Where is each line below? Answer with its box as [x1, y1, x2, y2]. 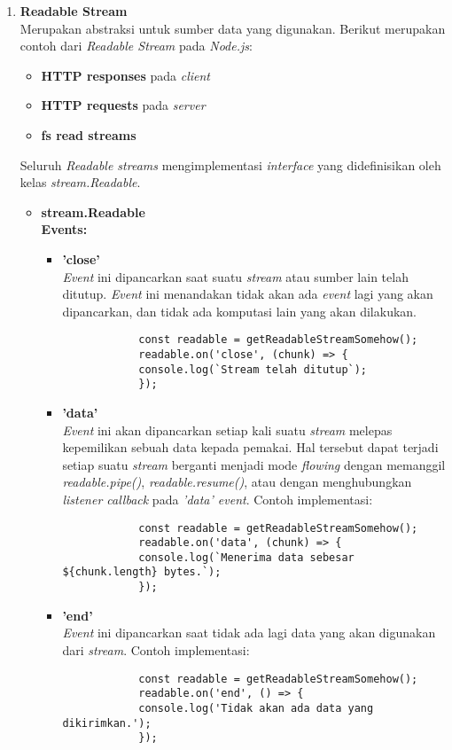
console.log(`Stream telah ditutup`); [138, 363, 368, 376]
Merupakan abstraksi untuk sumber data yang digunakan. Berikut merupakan [19, 19, 446, 37]
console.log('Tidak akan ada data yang [138, 701, 374, 715]
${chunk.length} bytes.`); [62, 566, 222, 579]
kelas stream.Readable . [19, 173, 141, 191]
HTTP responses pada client [41, 66, 210, 84]
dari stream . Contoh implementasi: [62, 640, 250, 659]
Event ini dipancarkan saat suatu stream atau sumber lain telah [62, 267, 409, 285]
